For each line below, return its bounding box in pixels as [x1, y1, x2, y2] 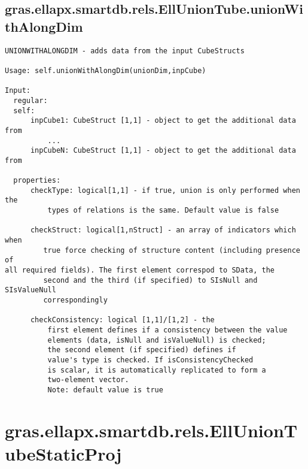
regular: [13, 96, 48, 105]
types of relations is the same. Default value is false [47, 206, 279, 215]
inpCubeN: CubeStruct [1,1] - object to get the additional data [30, 146, 296, 155]
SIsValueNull [5, 286, 56, 295]
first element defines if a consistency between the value [47, 325, 288, 334]
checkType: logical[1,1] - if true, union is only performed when [30, 186, 300, 195]
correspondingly [43, 296, 108, 304]
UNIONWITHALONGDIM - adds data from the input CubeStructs [5, 46, 245, 55]
